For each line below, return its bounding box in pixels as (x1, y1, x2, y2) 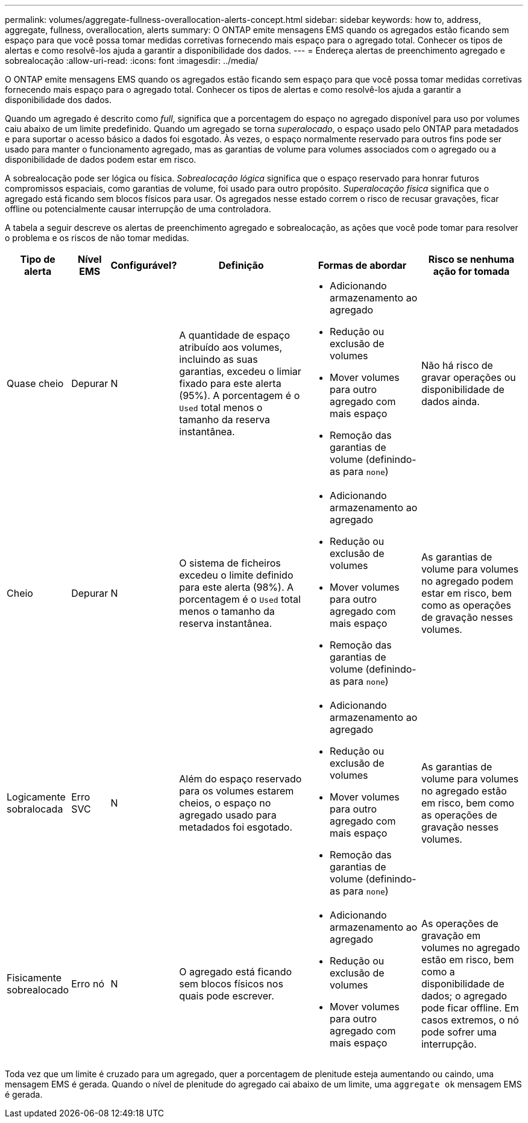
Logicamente (7, 791, 66, 803)
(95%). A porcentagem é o (179, 389, 300, 401)
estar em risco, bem (421, 587, 512, 599)
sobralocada (7, 803, 63, 815)
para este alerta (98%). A (179, 581, 294, 593)
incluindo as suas (179, 353, 258, 365)
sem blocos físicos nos (179, 978, 283, 990)
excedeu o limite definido (179, 569, 294, 581)
